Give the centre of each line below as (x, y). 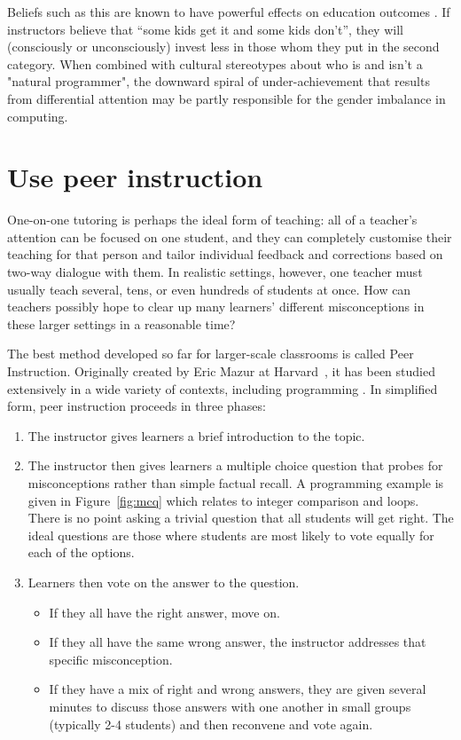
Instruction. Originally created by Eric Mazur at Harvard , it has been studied (221, 371)
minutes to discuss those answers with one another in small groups (230, 706)
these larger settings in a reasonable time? (121, 323)
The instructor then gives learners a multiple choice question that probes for (235, 465)
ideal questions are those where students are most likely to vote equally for (231, 535)
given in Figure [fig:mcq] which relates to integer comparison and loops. (223, 500)
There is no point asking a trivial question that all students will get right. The (241, 518)
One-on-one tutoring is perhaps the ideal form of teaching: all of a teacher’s (212, 220)
